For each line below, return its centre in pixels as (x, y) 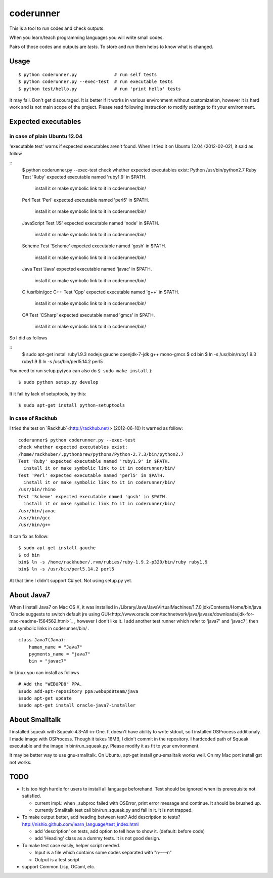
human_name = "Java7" (56, 647)
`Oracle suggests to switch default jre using (55, 614)
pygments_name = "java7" (59, 654)
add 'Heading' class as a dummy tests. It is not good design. (98, 838)
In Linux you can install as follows (44, 672)
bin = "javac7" (48, 661)
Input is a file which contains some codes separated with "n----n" (103, 853)
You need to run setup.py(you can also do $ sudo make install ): (81, 371)
